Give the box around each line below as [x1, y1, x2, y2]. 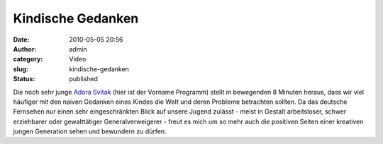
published [69, 75, 99, 83]
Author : [13, 44, 37, 53]
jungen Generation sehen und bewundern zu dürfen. [13, 127, 167, 136]
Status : [13, 75, 35, 83]
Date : [13, 35, 30, 44]
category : [13, 55, 43, 64]
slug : [13, 64, 28, 73]
